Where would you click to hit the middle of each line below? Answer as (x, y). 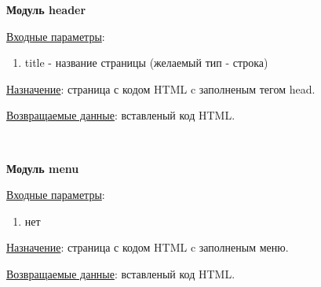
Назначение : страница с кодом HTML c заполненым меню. (148, 247)
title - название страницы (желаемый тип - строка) (146, 63)
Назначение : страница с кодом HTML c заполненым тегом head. (161, 88)
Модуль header (46, 9)
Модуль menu (43, 168)
